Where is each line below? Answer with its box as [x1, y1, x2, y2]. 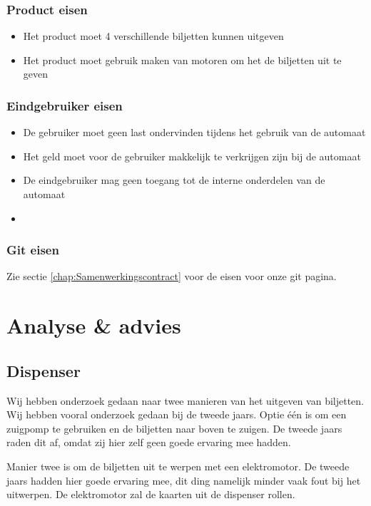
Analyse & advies [6, 311, 181, 340]
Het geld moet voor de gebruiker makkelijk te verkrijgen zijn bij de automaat [23, 148, 361, 163]
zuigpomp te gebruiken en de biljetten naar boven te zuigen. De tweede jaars [6, 420, 342, 435]
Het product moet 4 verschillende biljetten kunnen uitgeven [23, 29, 284, 43]
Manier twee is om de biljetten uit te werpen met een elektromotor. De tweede [6, 458, 350, 473]
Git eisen [6, 241, 59, 259]
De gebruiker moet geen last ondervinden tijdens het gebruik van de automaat [23, 125, 366, 140]
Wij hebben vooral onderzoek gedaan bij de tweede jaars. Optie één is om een [6, 407, 347, 422]
